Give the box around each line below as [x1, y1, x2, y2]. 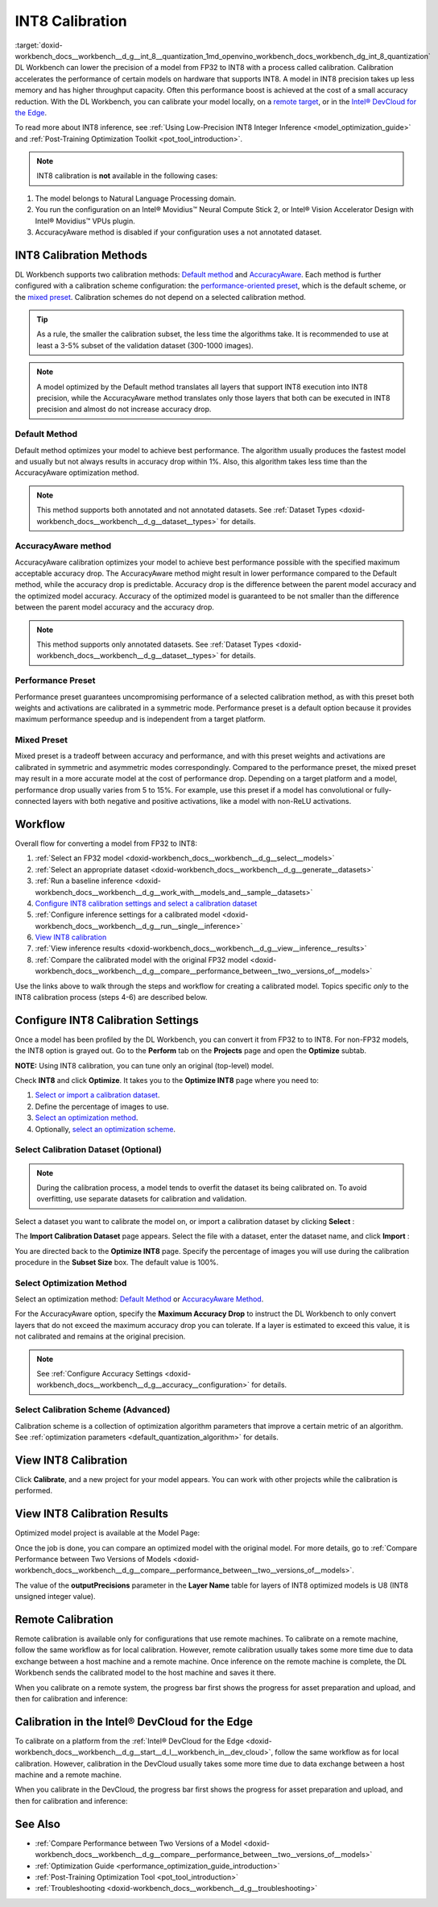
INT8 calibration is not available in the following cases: [36, 171, 218, 181]
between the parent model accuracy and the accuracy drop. [14, 602, 215, 612]
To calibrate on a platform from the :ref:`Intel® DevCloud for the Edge [14, 1736, 245, 1746]
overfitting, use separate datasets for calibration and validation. [36, 1194, 247, 1204]
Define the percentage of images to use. [35, 1101, 169, 1111]
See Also [14, 1817, 60, 1830]
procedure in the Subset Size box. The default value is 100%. [14, 1257, 219, 1267]
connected [14, 797, 52, 806]
